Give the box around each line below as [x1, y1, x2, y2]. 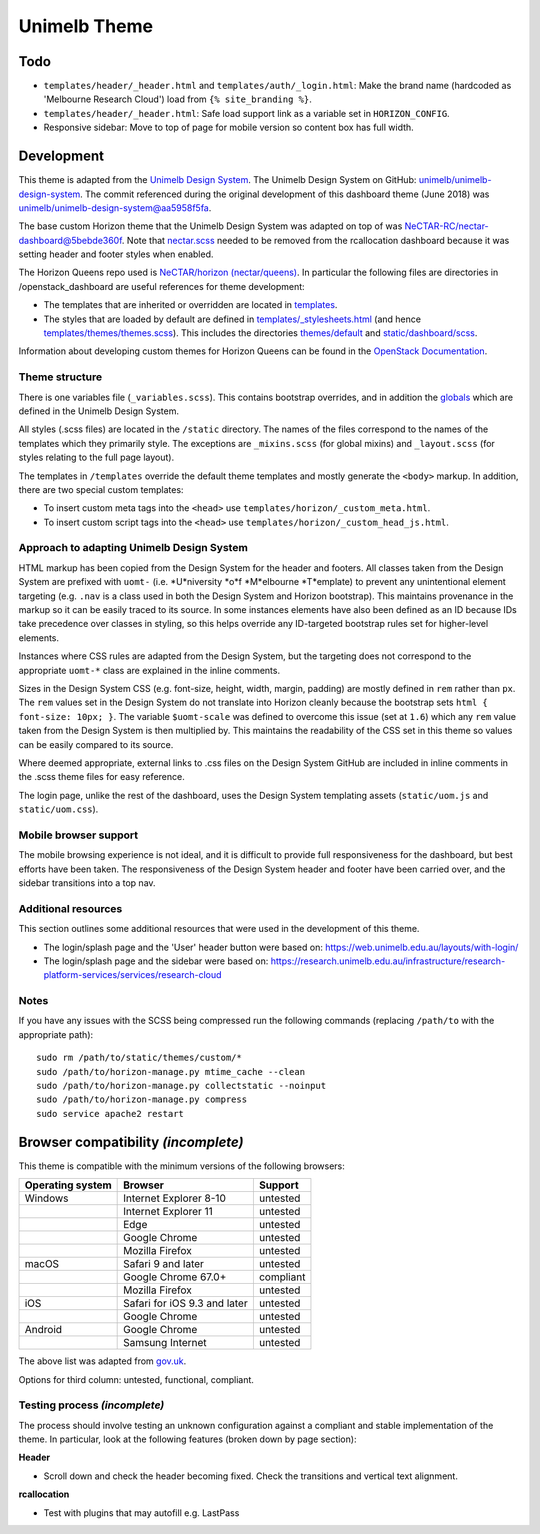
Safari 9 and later [123, 1257, 205, 1271]
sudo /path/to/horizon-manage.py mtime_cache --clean [36, 1066, 305, 1077]
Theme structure [18, 370, 103, 384]
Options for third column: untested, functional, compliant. [18, 1373, 255, 1385]
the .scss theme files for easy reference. [18, 771, 185, 783]
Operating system [24, 1178, 112, 1192]
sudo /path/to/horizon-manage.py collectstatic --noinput [36, 1080, 327, 1092]
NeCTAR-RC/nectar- [404, 220, 489, 232]
